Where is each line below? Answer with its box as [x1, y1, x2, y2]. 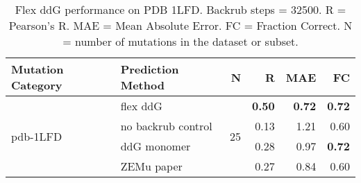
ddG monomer [120, 138, 191, 154]
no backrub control [120, 118, 212, 134]
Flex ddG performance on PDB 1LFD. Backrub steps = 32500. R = [15, 1, 346, 17]
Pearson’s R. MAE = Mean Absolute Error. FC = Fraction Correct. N [8, 17, 353, 33]
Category [11, 77, 62, 93]
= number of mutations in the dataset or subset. [62, 33, 299, 49]
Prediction [120, 61, 179, 77]
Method [120, 77, 165, 93]
